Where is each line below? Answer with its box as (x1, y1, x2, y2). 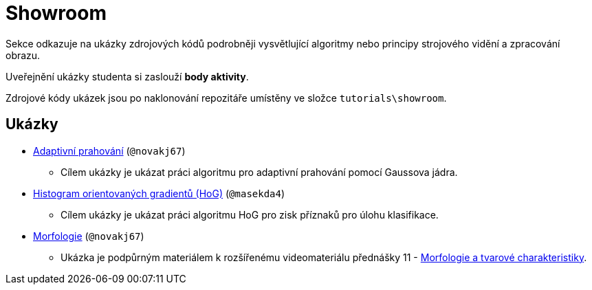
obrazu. (6, 49, 41, 61)
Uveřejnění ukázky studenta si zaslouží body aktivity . (6, 70, 249, 82)
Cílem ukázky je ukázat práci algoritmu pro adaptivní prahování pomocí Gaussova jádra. (61, 166, 458, 178)
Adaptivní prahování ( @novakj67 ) (33, 144, 186, 157)
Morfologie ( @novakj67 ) (33, 230, 144, 242)
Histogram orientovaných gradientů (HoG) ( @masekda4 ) (33, 187, 285, 199)
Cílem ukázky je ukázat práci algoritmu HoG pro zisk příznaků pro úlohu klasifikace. (61, 208, 439, 221)
